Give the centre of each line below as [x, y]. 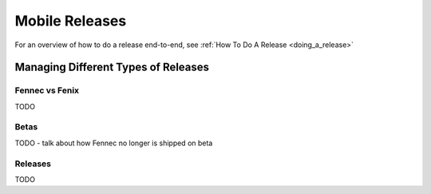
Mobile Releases [71, 21]
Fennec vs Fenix [47, 90]
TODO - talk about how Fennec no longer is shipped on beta [114, 143]
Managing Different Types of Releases [112, 67]
